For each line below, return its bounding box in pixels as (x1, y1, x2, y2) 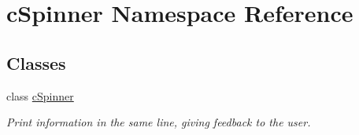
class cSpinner (6, 87, 74, 104)
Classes (6, 50, 66, 75)
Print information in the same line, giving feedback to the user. (6, 114, 311, 130)
